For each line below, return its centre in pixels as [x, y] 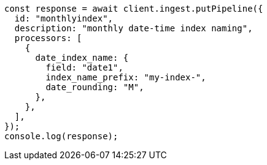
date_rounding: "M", [95, 87]
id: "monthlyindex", [64, 18]
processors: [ [48, 38]
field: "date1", [84, 67]
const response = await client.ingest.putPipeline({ [134, 9]
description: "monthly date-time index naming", [133, 28]
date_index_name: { [82, 58]
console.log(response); [61, 136]
